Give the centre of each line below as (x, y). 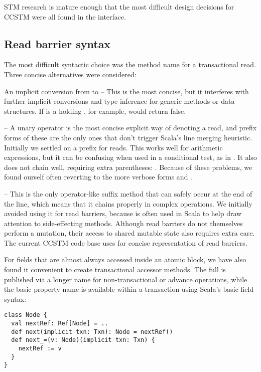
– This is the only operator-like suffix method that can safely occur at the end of (128, 193)
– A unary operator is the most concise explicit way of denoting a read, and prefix (130, 128)
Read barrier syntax (57, 43)
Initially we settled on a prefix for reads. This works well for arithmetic (113, 147)
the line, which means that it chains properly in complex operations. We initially (128, 203)
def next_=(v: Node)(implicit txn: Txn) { (83, 340)
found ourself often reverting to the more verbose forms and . (98, 177)
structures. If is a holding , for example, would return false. (95, 111)
